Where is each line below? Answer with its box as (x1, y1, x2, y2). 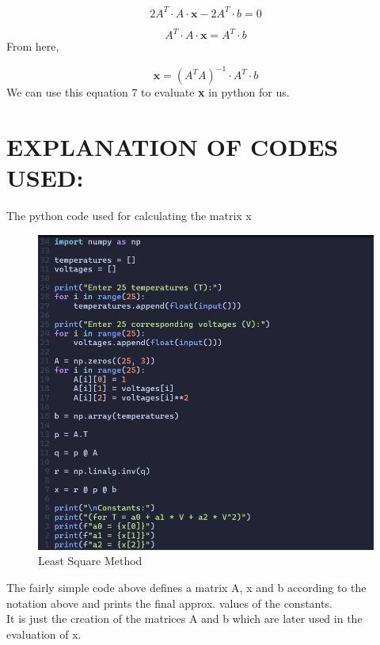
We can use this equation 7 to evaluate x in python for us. (6, 84, 290, 101)
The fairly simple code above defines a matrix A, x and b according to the (6, 579, 367, 596)
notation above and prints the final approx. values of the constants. (6, 594, 332, 611)
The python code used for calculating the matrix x (6, 207, 252, 223)
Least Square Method (38, 552, 142, 569)
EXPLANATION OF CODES (6, 130, 339, 162)
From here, (6, 38, 59, 54)
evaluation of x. (6, 625, 82, 642)
